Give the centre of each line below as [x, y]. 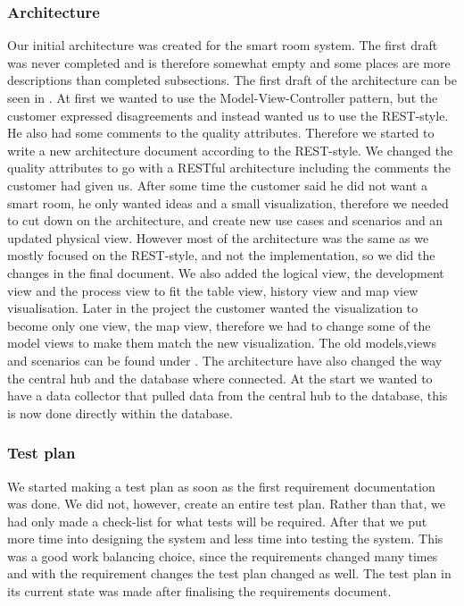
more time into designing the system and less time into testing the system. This [225, 539]
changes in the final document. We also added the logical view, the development [226, 272]
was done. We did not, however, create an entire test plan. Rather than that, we [226, 504]
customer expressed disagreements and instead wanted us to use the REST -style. [228, 115]
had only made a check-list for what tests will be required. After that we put [217, 521]
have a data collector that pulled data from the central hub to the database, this [228, 396]
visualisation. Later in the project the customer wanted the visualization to [213, 308]
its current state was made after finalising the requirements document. [199, 591]
